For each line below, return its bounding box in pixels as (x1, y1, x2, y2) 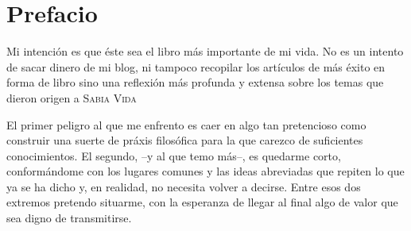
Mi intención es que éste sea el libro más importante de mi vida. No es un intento (6, 43, 404, 60)
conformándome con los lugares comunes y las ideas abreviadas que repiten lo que (6, 163, 405, 179)
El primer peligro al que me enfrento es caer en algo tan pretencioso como (6, 116, 366, 133)
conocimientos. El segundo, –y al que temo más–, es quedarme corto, (6, 147, 341, 164)
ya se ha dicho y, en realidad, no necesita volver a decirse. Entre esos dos (6, 178, 361, 194)
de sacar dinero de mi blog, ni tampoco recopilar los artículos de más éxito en (6, 58, 386, 75)
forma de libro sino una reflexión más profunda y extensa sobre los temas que (6, 74, 384, 90)
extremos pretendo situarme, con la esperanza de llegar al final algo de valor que (6, 194, 398, 210)
